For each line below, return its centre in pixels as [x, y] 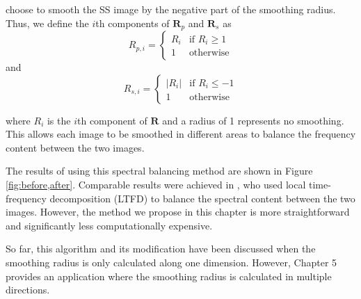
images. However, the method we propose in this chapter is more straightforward [178, 212]
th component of [112, 120]
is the [59, 120]
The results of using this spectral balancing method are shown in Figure [159, 171]
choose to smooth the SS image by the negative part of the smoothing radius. [171, 9]
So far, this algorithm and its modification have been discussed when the [161, 249]
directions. [28, 290]
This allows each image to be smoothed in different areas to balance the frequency [181, 134]
